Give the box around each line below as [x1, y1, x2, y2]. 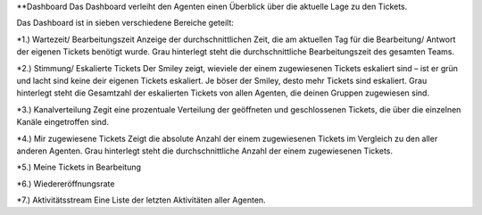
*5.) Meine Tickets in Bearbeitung [16, 161, 142, 173]
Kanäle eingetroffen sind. [16, 117, 109, 128]
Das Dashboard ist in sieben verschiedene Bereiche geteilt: [16, 18, 234, 29]
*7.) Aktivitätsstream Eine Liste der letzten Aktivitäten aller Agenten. [16, 194, 267, 205]
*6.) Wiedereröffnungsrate [16, 178, 115, 189]
